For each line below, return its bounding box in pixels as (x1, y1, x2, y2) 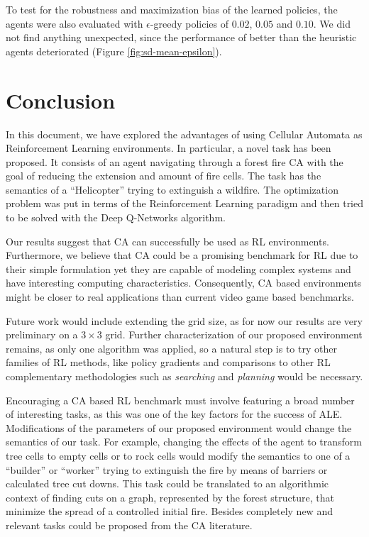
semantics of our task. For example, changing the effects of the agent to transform (6, 434, 362, 449)
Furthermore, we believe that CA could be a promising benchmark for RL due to (6, 248, 358, 262)
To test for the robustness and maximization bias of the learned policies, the (6, 2, 338, 16)
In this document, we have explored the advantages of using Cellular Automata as (6, 126, 363, 141)
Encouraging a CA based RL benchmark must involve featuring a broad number (6, 392, 355, 407)
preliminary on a (6, 327, 78, 342)
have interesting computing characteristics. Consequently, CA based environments (6, 275, 362, 290)
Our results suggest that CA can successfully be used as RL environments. (6, 233, 329, 248)
